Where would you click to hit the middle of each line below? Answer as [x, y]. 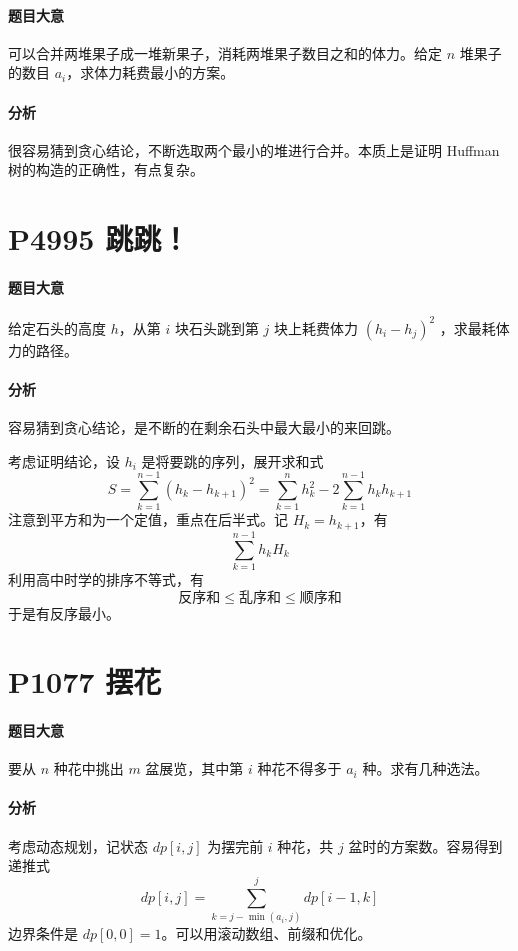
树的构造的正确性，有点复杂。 [106, 169]
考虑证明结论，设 [64, 460]
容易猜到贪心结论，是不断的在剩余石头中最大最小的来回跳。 [204, 427]
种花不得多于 [299, 768]
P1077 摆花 [85, 681]
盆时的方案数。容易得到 [425, 845]
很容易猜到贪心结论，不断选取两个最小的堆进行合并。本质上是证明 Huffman [254, 149]
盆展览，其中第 [194, 768]
